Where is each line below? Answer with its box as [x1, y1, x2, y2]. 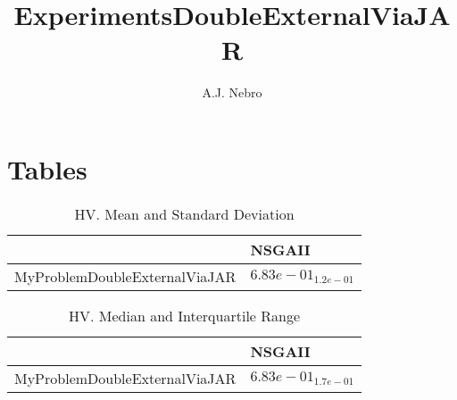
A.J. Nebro [202, 83, 262, 102]
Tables [7, 150, 87, 187]
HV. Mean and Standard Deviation [74, 203, 295, 224]
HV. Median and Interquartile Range [69, 304, 301, 326]
